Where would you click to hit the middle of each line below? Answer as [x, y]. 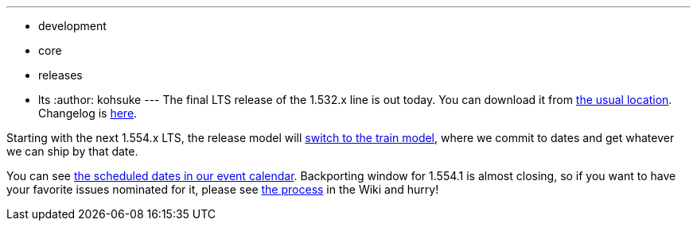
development [72, 26]
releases [60, 75]
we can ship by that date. [72, 151]
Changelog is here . [88, 113]
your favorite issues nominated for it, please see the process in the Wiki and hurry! [223, 189]
